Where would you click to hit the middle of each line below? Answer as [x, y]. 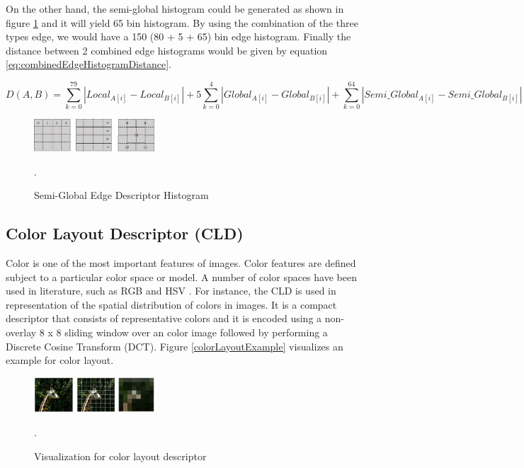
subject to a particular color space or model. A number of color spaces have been [181, 276]
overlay [21, 332]
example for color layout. [60, 360]
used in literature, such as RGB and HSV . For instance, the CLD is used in [171, 291]
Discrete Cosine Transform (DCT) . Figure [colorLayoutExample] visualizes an [175, 346]
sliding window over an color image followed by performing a [196, 332]
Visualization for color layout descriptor [120, 456]
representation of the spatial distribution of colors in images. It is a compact [171, 304]
